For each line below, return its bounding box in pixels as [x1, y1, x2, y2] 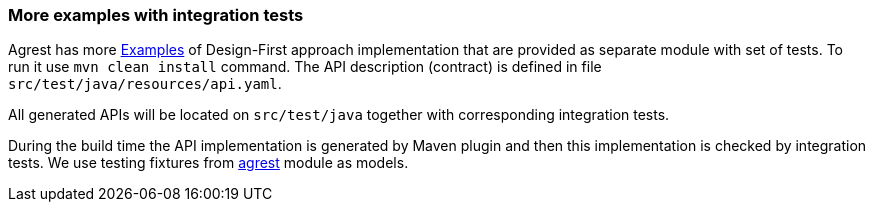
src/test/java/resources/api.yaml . [8, 75, 282, 93]
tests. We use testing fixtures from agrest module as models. [8, 154, 409, 172]
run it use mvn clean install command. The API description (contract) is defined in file [8, 58, 602, 76]
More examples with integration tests [8, 5, 304, 25]
